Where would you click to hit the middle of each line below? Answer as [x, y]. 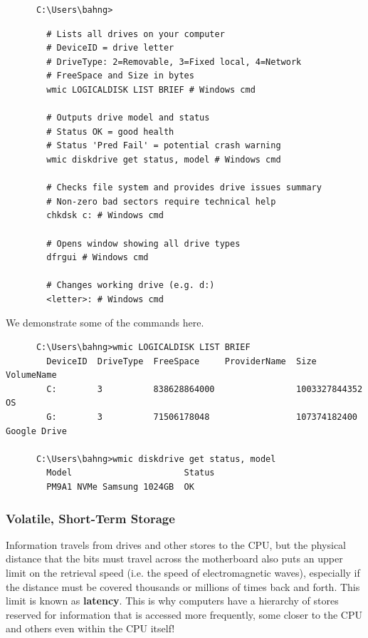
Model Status [131, 473]
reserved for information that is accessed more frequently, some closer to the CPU [184, 614]
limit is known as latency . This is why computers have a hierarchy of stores [172, 601]
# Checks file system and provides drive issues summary [184, 188]
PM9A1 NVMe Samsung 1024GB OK [120, 487]
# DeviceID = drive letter [110, 48]
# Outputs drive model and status [128, 118]
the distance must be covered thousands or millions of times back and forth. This [183, 586]
